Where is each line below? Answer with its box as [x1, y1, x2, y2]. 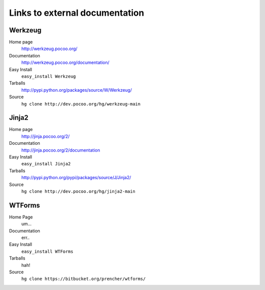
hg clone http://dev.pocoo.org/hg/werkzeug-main [21, 101, 141, 106]
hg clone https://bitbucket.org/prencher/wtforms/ [21, 276, 146, 282]
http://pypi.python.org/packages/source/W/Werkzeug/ [21, 87, 132, 93]
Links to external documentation [9, 7, 144, 18]
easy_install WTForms [21, 248, 74, 254]
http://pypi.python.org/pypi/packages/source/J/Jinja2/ [21, 175, 132, 181]
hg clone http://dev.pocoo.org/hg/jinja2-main [21, 189, 135, 194]
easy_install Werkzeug [21, 74, 76, 79]
